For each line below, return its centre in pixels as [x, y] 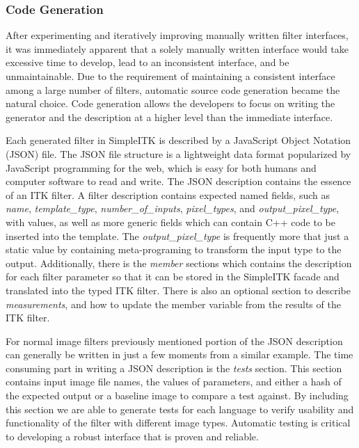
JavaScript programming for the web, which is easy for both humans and [161, 167]
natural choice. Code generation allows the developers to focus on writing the [170, 103]
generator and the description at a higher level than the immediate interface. [169, 117]
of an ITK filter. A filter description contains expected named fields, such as [168, 194]
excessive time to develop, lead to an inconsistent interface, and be [147, 62]
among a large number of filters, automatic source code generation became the [173, 89]
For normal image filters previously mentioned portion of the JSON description [174, 341]
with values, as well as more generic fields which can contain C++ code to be [170, 222]
